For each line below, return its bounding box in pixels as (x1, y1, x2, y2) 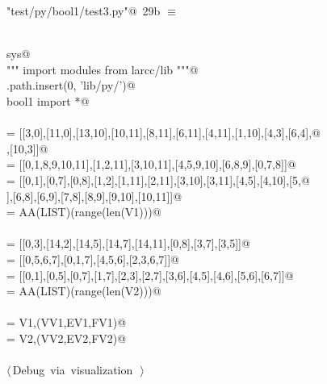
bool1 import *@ (6, 92, 90, 109)
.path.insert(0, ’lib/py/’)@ (6, 77, 136, 94)
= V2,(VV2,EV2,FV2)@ (6, 329, 127, 346)
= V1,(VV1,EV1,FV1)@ (6, 314, 127, 331)
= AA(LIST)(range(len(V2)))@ (6, 282, 161, 299)
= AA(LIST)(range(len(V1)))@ (6, 203, 161, 220)
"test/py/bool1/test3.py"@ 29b (6, 2, 161, 19)
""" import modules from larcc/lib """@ (6, 61, 199, 77)
